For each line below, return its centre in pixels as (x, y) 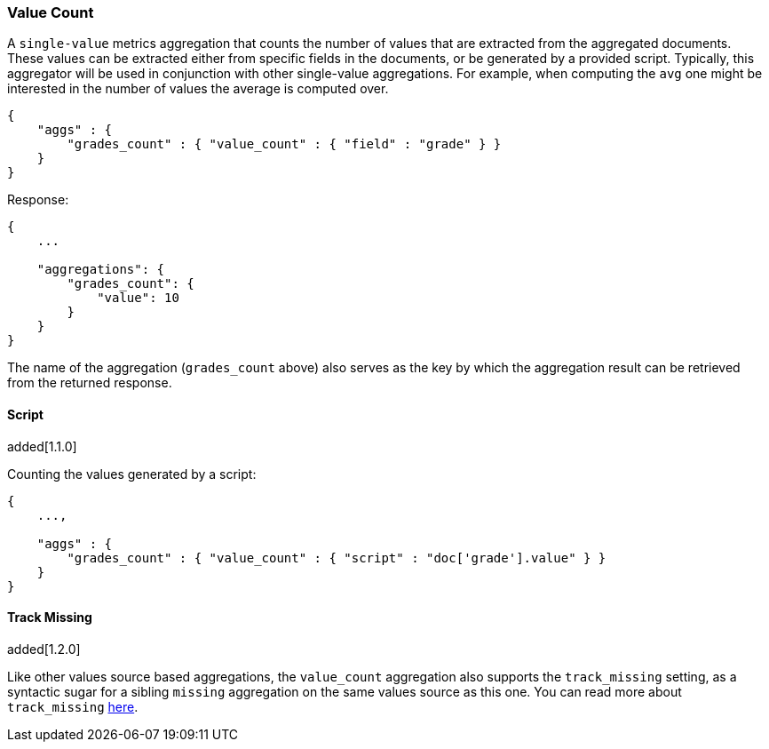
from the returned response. (90, 383)
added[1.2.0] (44, 649)
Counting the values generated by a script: (132, 474)
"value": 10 (138, 298)
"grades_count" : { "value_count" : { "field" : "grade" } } (284, 144)
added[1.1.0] (42, 446)
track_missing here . (73, 706)
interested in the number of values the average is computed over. (198, 89)
